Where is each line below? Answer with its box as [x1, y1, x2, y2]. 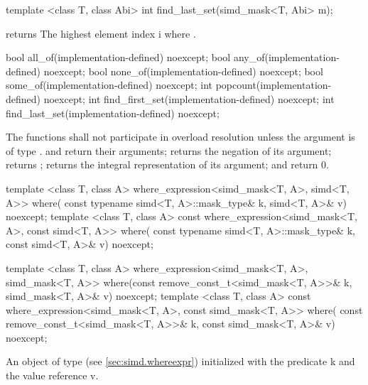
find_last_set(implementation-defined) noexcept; [6, 105, 220, 120]
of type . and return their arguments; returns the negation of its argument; [6, 143, 332, 158]
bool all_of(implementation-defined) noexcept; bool [6, 50, 231, 65]
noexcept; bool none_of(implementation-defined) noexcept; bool [43, 63, 323, 78]
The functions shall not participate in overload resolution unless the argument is [6, 129, 355, 144]
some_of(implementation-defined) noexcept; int [6, 77, 212, 92]
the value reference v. [6, 368, 99, 383]
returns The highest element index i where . [6, 26, 196, 40]
